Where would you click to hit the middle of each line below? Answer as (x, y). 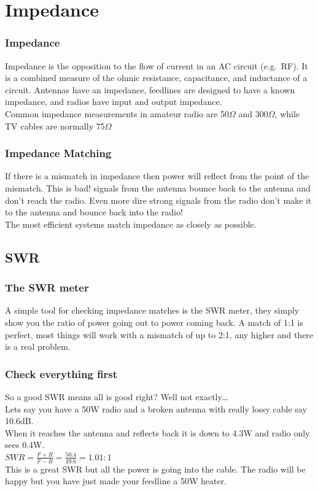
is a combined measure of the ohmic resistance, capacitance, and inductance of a (156, 78)
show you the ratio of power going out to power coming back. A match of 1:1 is (154, 322)
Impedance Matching (58, 153)
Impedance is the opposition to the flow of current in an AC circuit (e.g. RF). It (157, 65)
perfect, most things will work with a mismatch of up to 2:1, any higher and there (159, 334)
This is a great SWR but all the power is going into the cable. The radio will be (155, 469)
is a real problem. (38, 346)
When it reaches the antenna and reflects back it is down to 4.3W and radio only (157, 432)
